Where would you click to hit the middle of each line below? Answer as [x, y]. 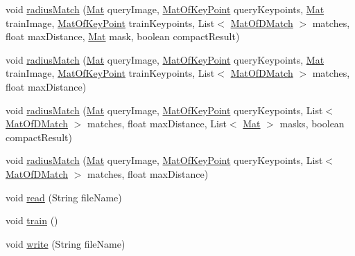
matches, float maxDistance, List [157, 124]
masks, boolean [312, 124]
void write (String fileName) [66, 243]
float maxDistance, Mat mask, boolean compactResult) [123, 36]
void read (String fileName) [64, 197]
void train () [32, 220]
